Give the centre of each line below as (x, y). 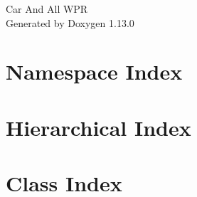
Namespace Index (94, 71)
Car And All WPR (47, 9)
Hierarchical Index (98, 127)
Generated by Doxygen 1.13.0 (70, 22)
